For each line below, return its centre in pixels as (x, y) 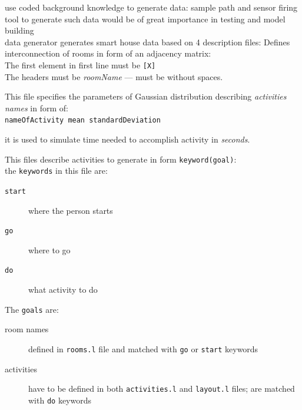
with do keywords (60, 400)
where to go (49, 249)
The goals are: (32, 309)
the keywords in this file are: (56, 171)
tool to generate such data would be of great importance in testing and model (145, 19)
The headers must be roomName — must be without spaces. (114, 76)
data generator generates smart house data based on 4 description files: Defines (147, 42)
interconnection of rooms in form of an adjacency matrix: (108, 53)
